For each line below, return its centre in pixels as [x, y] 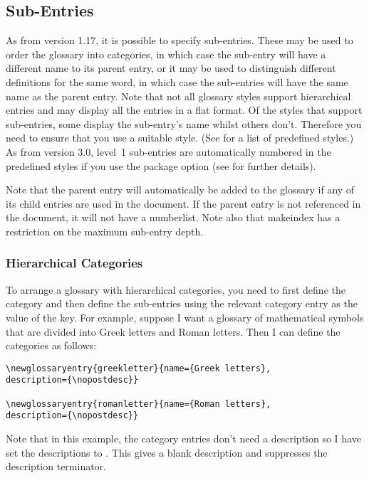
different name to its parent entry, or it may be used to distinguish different [171, 68]
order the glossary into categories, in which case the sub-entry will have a [166, 54]
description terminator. [56, 466]
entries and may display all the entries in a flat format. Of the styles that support [184, 110]
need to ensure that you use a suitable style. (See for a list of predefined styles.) [180, 138]
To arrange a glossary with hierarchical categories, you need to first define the [176, 289]
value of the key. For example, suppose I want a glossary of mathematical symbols [185, 317]
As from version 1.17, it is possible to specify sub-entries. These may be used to [180, 40]
